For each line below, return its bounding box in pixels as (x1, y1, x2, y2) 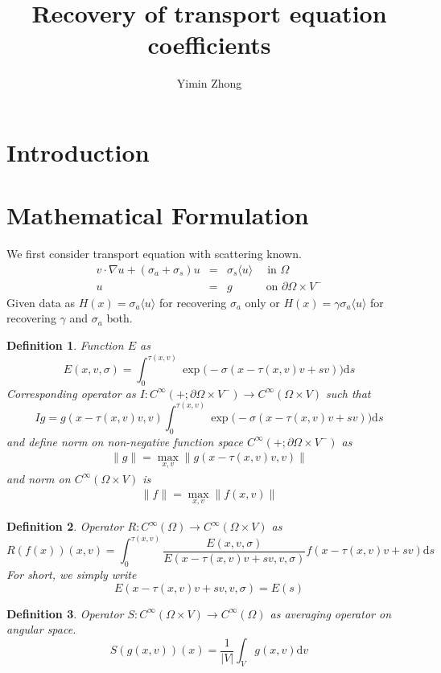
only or (245, 293, 280, 310)
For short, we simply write (6, 566, 137, 583)
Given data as (6, 293, 75, 310)
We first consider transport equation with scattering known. (6, 245, 302, 262)
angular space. (6, 621, 76, 638)
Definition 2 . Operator (6, 518, 124, 535)
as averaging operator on (270, 605, 392, 622)
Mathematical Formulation (6, 199, 309, 232)
